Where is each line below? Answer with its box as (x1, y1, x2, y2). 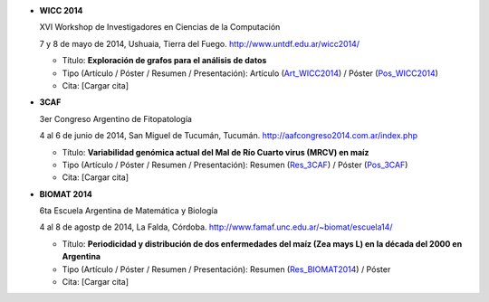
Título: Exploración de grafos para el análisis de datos (62, 55, 267, 66)
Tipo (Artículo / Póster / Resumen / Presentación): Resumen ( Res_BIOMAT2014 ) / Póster (62, 263, 391, 275)
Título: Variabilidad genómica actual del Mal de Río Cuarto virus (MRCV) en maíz (62, 146, 369, 157)
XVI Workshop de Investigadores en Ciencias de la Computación (39, 22, 281, 33)
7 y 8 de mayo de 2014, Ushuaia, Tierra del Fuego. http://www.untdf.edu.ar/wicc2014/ (39, 38, 360, 49)
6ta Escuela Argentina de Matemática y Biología (39, 205, 218, 216)
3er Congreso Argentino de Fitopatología (39, 113, 192, 124)
